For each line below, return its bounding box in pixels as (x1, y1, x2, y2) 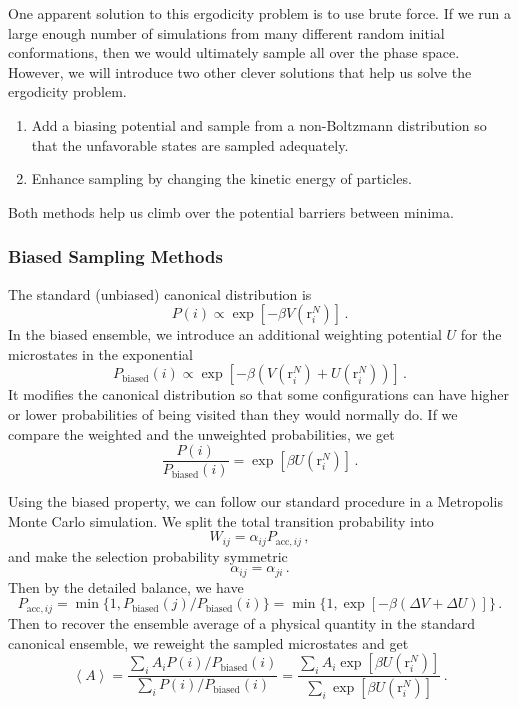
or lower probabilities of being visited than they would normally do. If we (8, 403, 458, 424)
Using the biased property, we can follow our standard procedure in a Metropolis (8, 491, 503, 512)
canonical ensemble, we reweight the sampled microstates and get (8, 632, 409, 653)
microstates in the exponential (8, 343, 193, 364)
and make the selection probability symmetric (8, 545, 288, 566)
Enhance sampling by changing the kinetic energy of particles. (31, 168, 412, 189)
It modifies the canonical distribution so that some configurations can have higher (8, 384, 510, 405)
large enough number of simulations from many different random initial (8, 22, 445, 43)
